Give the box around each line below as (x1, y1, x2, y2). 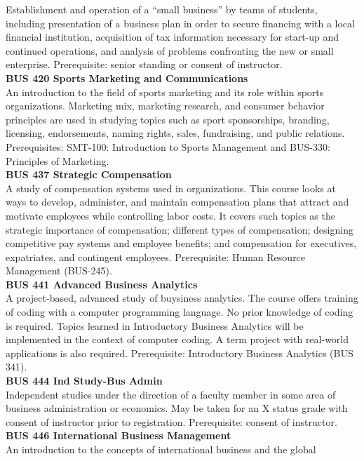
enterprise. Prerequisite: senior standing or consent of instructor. (6, 57, 283, 72)
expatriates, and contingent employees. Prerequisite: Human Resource (6, 249, 306, 264)
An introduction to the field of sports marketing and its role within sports (6, 84, 324, 99)
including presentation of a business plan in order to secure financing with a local (6, 15, 355, 30)
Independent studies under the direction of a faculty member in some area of (6, 387, 336, 401)
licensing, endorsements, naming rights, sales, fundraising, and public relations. (6, 126, 345, 140)
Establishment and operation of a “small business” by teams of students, (6, 2, 318, 16)
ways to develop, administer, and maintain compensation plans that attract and (6, 194, 349, 209)
